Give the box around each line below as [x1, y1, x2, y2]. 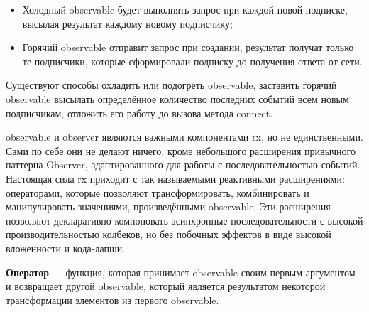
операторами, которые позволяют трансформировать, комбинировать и [6, 185, 309, 200]
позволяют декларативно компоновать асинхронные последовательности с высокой [6, 213, 363, 227]
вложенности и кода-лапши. [6, 240, 126, 255]
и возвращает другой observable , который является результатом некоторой [6, 279, 326, 294]
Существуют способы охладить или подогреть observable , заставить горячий [6, 77, 337, 92]
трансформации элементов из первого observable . [6, 292, 219, 307]
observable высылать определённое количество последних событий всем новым [6, 91, 349, 106]
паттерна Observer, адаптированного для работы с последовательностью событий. [6, 157, 360, 172]
